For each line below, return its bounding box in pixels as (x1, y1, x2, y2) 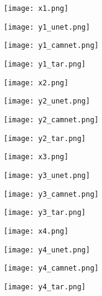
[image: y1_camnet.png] (4, 41, 99, 50)
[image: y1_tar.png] (4, 59, 86, 68)
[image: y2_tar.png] (4, 134, 86, 143)
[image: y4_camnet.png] (4, 264, 99, 273)
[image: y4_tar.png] (4, 282, 86, 291)
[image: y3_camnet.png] (4, 189, 99, 199)
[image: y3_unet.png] (4, 171, 91, 180)
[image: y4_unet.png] (4, 245, 91, 254)
